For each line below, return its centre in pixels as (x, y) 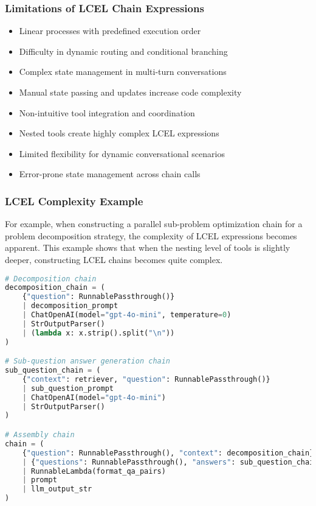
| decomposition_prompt (70, 306)
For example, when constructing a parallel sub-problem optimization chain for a (154, 224)
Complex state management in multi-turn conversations (123, 72)
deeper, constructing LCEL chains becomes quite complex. (114, 259)
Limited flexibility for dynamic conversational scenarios (122, 153)
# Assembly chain (40, 435)
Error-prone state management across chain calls (110, 174)
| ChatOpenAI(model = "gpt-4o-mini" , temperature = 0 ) (127, 315)
